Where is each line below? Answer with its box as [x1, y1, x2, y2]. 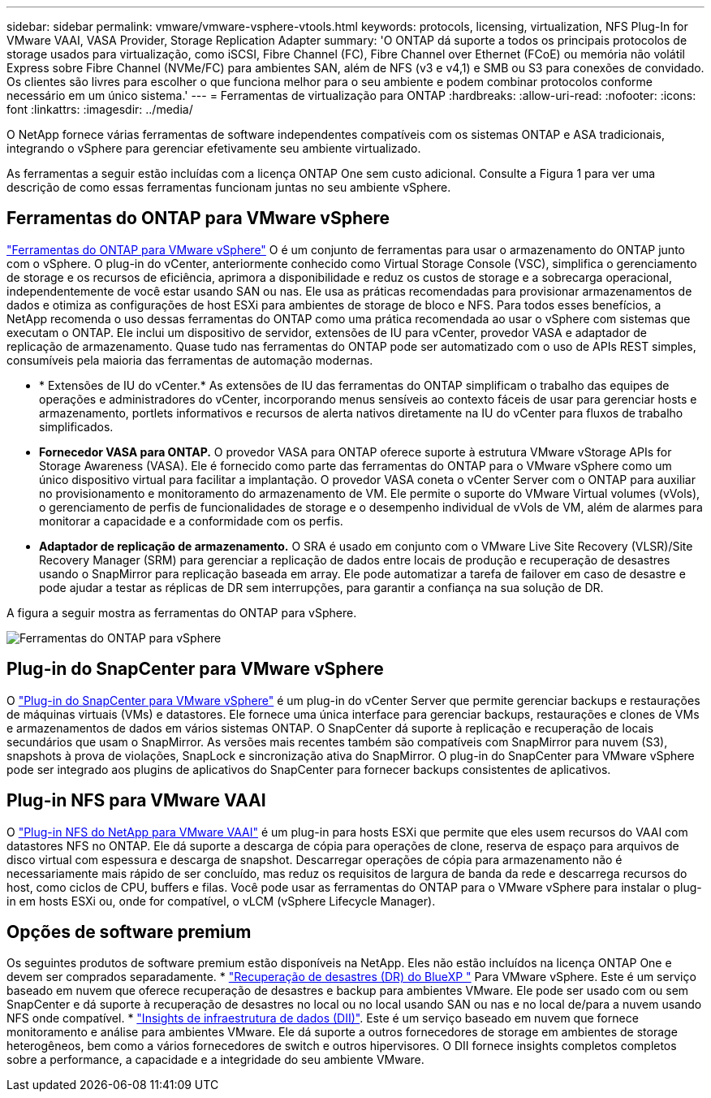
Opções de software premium [6, 921, 252, 942]
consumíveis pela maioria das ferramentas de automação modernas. [6, 352, 373, 367]
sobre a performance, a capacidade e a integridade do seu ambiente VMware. [6, 1053, 424, 1067]
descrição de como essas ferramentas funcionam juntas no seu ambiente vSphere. [6, 180, 451, 194]
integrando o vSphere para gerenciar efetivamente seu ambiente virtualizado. [6, 141, 421, 155]
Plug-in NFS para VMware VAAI [6, 790, 266, 811]
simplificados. [39, 419, 114, 434]
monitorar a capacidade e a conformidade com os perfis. [39, 513, 343, 528]
